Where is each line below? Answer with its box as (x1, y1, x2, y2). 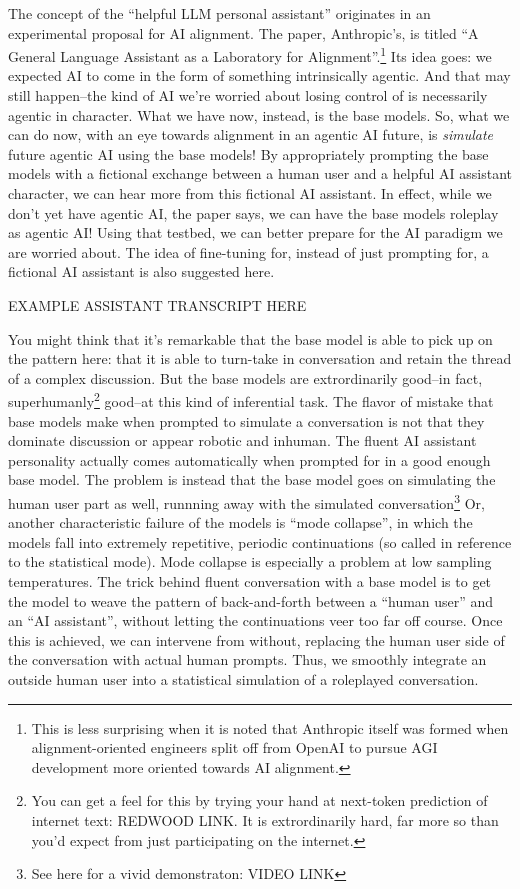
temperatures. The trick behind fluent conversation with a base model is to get (8, 571, 492, 591)
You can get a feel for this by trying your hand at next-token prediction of (31, 790, 488, 811)
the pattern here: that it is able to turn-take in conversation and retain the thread (8, 348, 512, 369)
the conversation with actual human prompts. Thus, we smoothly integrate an (8, 649, 487, 670)
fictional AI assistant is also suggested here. (8, 261, 275, 282)
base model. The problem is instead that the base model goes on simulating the (8, 469, 496, 490)
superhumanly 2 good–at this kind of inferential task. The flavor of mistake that (8, 388, 494, 411)
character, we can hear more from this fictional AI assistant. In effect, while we (8, 183, 492, 203)
